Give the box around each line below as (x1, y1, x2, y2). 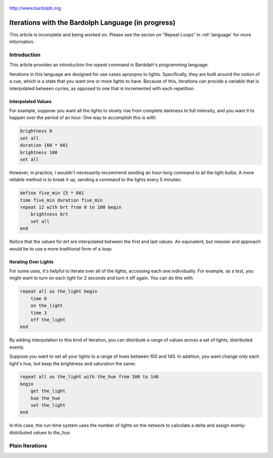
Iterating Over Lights (9, 259, 54, 265)
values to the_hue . (33, 429, 71, 435)
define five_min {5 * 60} (20, 190, 84, 196)
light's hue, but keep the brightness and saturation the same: (9, 360, 136, 366)
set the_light (30, 402, 66, 408)
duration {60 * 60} (20, 142, 68, 148)
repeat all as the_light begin (20, 288, 98, 295)
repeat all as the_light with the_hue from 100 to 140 (20, 374, 159, 380)
